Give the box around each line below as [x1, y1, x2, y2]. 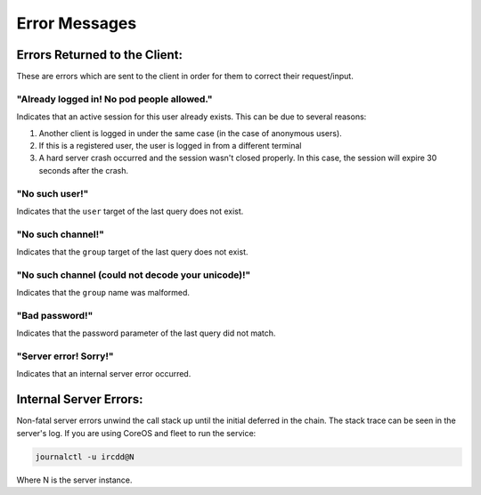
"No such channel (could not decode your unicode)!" [16, 268, 251, 280]
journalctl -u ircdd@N [35, 451, 135, 462]
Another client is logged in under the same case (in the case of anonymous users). [38, 127, 342, 138]
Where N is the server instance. [16, 475, 133, 485]
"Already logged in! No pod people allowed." [16, 93, 213, 105]
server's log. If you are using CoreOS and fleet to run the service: [16, 427, 257, 438]
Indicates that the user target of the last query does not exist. [16, 206, 244, 216]
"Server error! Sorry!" [16, 350, 114, 362]
